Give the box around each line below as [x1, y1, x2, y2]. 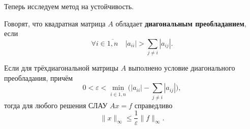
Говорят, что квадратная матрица [4, 18, 106, 28]
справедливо [134, 100, 173, 110]
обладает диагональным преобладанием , [115, 18, 246, 28]
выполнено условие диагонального [128, 62, 235, 73]
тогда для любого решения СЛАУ [4, 100, 108, 110]
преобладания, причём [4, 72, 73, 83]
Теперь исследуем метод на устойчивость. [4, 1, 134, 11]
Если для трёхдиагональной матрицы [4, 62, 118, 73]
